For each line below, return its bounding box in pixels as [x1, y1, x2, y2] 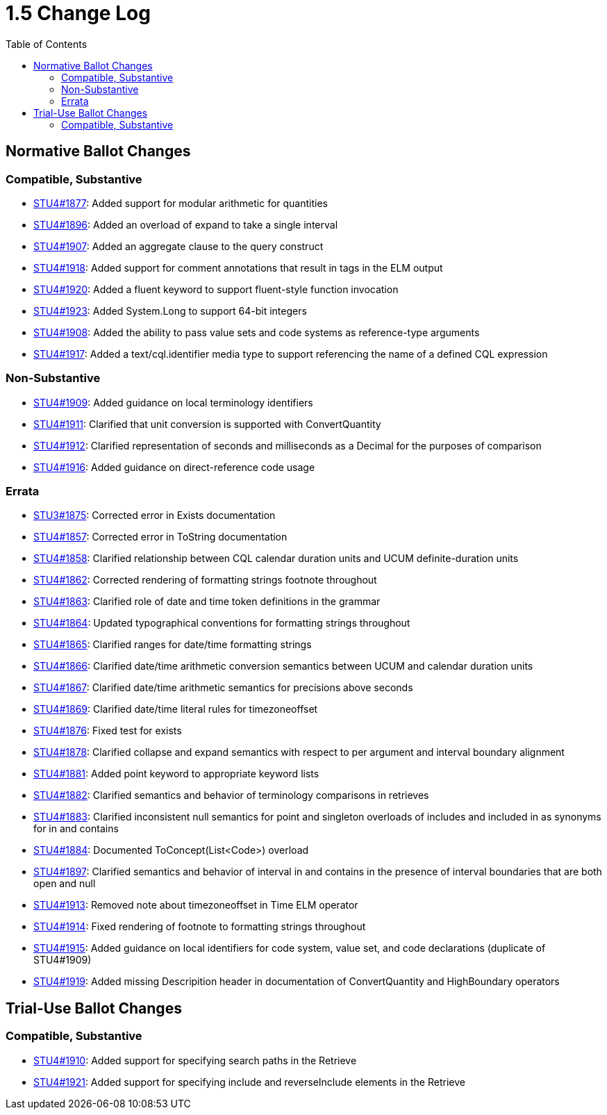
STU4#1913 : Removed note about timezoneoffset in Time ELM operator [33, 899, 358, 911]
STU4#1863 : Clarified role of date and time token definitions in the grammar [33, 595, 381, 608]
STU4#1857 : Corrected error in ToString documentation [33, 531, 288, 543]
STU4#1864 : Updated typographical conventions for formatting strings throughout [33, 617, 410, 629]
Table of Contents [6, 38, 88, 50]
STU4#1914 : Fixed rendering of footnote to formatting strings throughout [33, 920, 366, 933]
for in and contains [33, 823, 119, 835]
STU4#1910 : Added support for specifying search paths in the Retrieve [33, 1054, 357, 1066]
